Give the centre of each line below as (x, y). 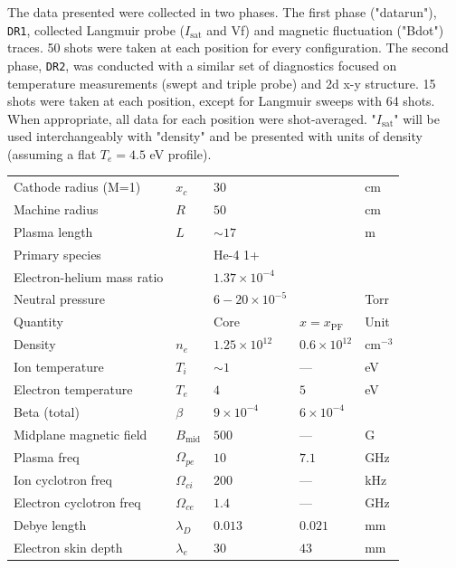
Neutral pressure (59, 299)
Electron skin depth (68, 547)
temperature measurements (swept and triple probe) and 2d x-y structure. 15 (222, 83)
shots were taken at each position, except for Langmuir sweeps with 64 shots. (221, 101)
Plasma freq (47, 456)
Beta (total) (47, 411)
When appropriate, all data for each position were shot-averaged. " (192, 118)
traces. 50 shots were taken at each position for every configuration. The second (228, 47)
